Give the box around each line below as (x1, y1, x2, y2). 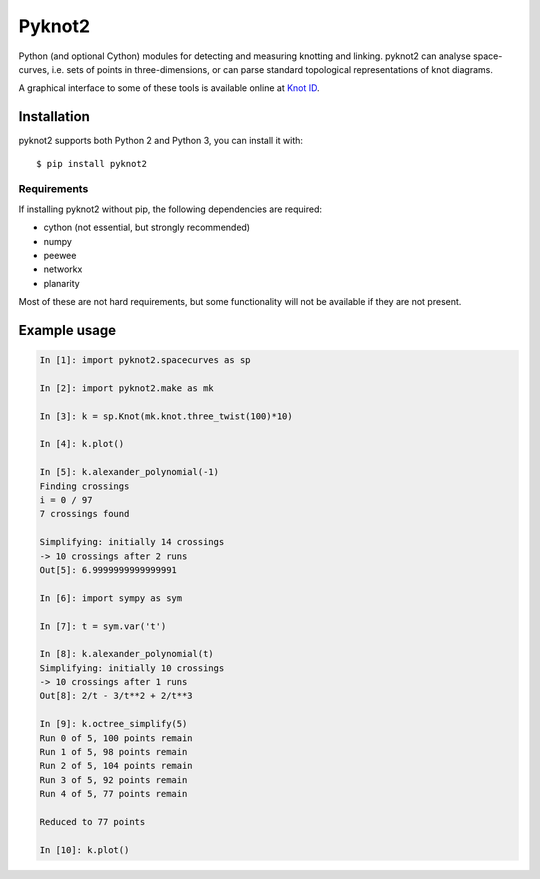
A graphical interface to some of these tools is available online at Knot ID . (18, 82, 320, 94)
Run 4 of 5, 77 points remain (39, 788, 188, 800)
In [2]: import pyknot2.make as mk (39, 382, 214, 394)
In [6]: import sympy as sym (39, 592, 183, 604)
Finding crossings (39, 480, 130, 492)
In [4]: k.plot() (39, 438, 125, 450)
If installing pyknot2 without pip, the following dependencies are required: (18, 203, 323, 215)
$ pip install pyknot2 (36, 158, 148, 169)
